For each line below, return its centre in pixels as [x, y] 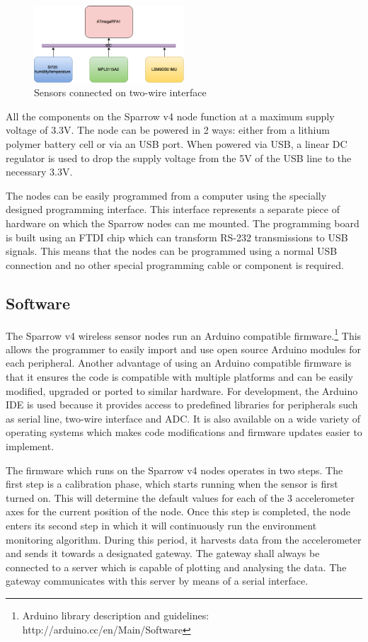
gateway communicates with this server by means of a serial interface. [157, 581]
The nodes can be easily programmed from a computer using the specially [166, 195]
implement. [30, 446]
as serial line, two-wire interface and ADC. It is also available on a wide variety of [183, 418]
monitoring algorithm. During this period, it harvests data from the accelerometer [184, 539]
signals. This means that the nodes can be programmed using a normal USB [172, 251]
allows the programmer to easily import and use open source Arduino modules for [183, 349]
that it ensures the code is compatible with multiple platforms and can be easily [179, 377]
